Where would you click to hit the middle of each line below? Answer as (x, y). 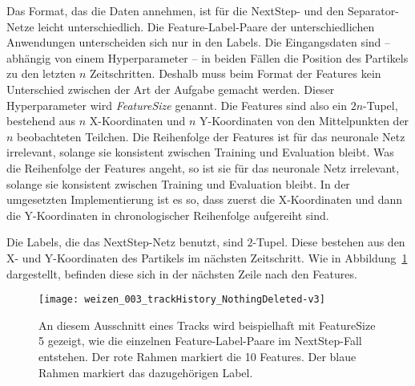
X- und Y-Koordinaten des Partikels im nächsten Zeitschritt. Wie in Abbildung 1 (207, 257)
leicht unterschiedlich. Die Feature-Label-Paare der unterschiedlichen (206, 26)
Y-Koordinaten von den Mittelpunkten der (304, 121)
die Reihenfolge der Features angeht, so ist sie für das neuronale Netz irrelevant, (203, 167)
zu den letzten (41, 73)
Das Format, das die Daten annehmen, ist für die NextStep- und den (175, 10)
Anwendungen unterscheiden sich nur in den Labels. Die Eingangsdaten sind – (199, 42)
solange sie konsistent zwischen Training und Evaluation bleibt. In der (178, 183)
